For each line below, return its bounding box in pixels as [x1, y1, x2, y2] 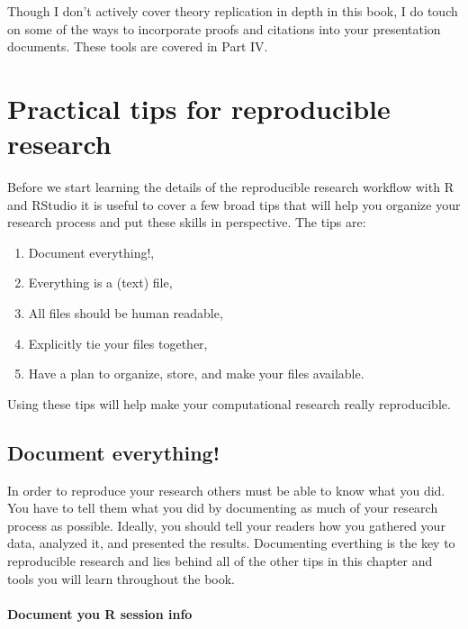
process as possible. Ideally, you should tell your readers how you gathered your [7, 515, 445, 534]
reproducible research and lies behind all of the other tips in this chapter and [7, 552, 433, 570]
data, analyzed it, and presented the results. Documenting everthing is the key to [7, 533, 455, 552]
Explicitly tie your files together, [28, 333, 208, 352]
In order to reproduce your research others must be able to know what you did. [7, 480, 445, 499]
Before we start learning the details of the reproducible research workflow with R [7, 178, 454, 196]
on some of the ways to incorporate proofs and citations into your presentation [7, 19, 441, 38]
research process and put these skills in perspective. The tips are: [7, 213, 366, 232]
